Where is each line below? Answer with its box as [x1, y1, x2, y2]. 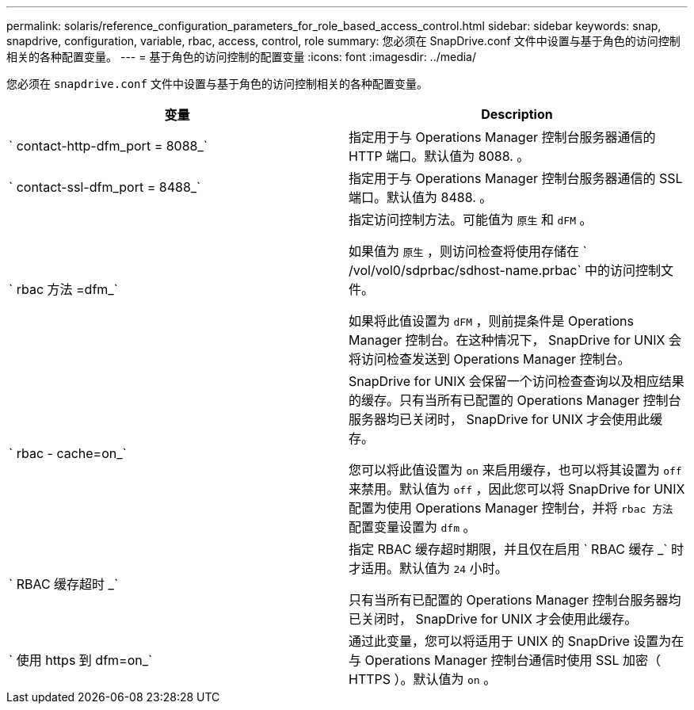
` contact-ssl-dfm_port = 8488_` [9, 179, 201, 195]
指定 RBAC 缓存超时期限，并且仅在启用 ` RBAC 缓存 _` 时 [349, 541, 684, 557]
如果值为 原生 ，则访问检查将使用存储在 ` [349, 243, 587, 259]
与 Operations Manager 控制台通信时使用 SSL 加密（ [349, 652, 662, 668]
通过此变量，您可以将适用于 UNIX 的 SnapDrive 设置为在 [349, 633, 684, 649]
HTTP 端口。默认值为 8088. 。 [349, 148, 530, 164]
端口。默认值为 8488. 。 [349, 189, 493, 205]
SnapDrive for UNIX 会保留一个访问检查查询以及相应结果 [349, 373, 684, 389]
